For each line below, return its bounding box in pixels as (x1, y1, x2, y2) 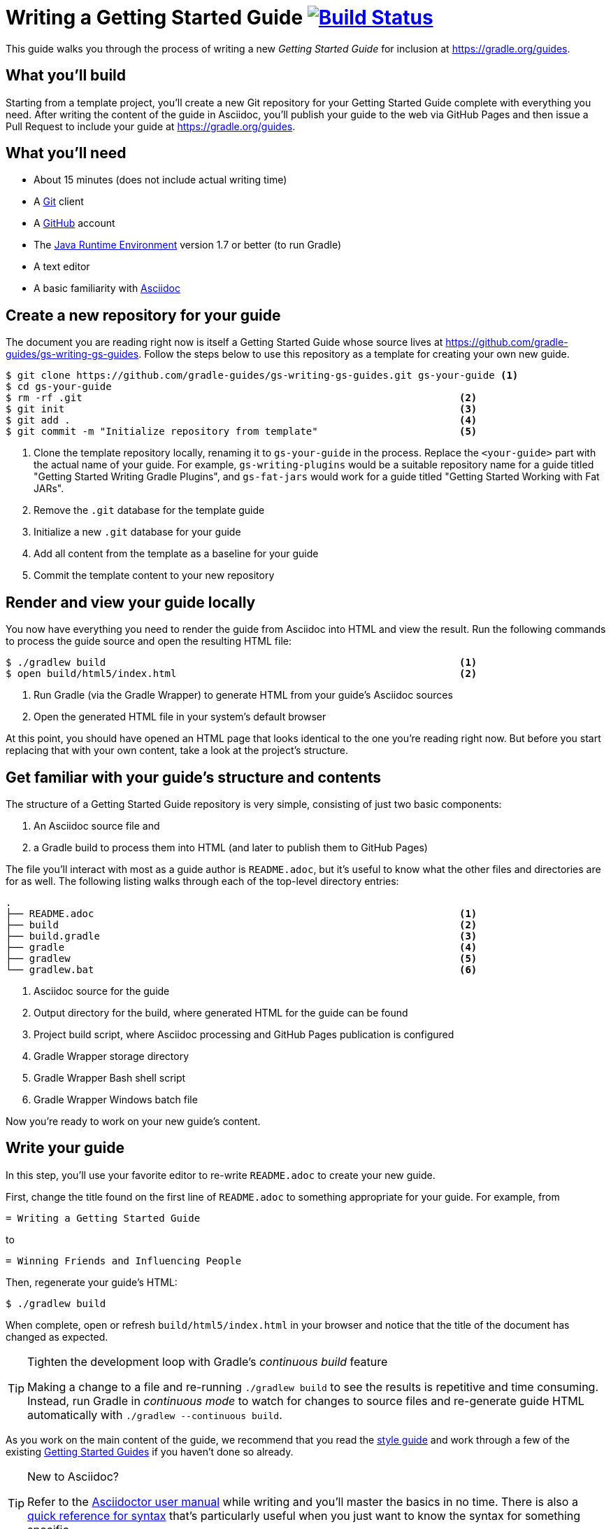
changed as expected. (6, 1330, 108, 1343)
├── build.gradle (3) (6, 930, 477, 942)
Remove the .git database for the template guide (34, 504, 265, 517)
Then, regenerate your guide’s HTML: (6, 1276, 178, 1288)
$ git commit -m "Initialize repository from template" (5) (6, 426, 477, 438)
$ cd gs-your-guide (6, 381, 112, 393)
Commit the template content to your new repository (34, 569, 275, 582)
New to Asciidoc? (27, 1469, 119, 1483)
